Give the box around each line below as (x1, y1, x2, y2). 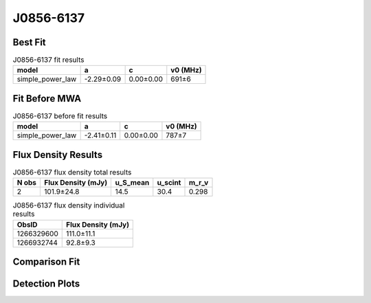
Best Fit (12, 36, 46, 48)
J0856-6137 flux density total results (12, 168, 132, 177)
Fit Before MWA (12, 93, 82, 104)
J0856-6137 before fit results (12, 111, 108, 121)
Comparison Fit (12, 256, 80, 268)
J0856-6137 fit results (12, 55, 85, 65)
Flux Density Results (12, 148, 103, 161)
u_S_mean (115, 178, 150, 188)
